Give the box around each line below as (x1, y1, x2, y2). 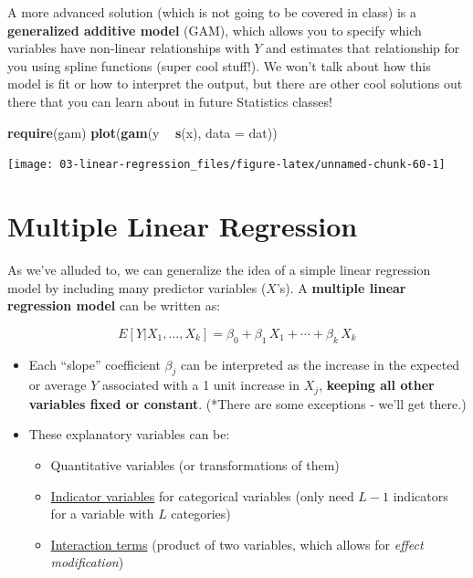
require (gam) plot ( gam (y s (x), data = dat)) (7, 122, 278, 142)
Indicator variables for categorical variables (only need (50, 486, 354, 505)
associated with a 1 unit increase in (101, 375, 300, 394)
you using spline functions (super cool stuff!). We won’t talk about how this (7, 56, 431, 75)
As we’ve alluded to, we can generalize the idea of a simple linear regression (7, 259, 431, 278)
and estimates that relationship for (266, 38, 460, 58)
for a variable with (50, 504, 154, 523)
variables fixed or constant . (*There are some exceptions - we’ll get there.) (28, 394, 467, 413)
